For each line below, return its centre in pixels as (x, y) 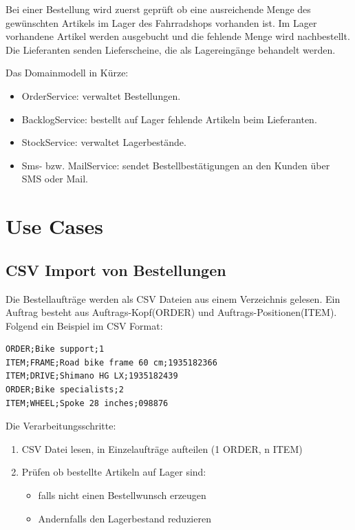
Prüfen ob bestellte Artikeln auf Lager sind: (114, 472)
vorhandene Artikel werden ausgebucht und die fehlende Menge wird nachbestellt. (178, 36)
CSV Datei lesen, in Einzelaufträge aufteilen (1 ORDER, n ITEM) (162, 448)
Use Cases (55, 226)
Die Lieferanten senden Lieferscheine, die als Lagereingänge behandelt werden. (171, 49)
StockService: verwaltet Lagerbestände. (104, 142)
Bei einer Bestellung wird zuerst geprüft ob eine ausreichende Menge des (158, 9)
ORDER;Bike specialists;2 (65, 390)
